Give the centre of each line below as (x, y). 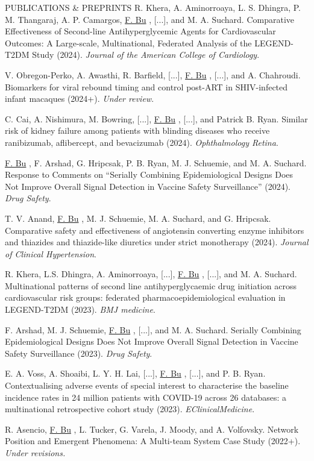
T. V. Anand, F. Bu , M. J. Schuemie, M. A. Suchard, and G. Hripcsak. (138, 218)
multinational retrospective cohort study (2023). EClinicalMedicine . (130, 409)
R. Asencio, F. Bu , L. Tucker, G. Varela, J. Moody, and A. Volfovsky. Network (152, 429)
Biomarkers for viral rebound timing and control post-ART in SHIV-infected (146, 86)
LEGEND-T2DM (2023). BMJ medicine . (80, 309)
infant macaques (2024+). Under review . (80, 99)
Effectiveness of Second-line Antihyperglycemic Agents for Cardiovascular (140, 31)
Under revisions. (35, 453)
